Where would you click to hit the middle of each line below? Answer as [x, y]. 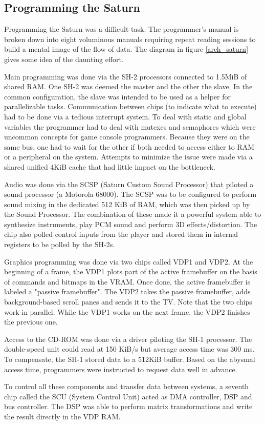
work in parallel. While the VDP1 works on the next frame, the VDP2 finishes [127, 311]
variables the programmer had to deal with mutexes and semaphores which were [130, 126]
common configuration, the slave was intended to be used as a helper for [117, 96]
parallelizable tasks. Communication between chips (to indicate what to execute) [130, 106]
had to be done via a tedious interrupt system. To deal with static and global [125, 116]
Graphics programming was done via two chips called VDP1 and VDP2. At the [129, 261]
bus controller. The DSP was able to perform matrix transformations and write [128, 406]
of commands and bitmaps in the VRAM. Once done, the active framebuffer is [127, 281]
